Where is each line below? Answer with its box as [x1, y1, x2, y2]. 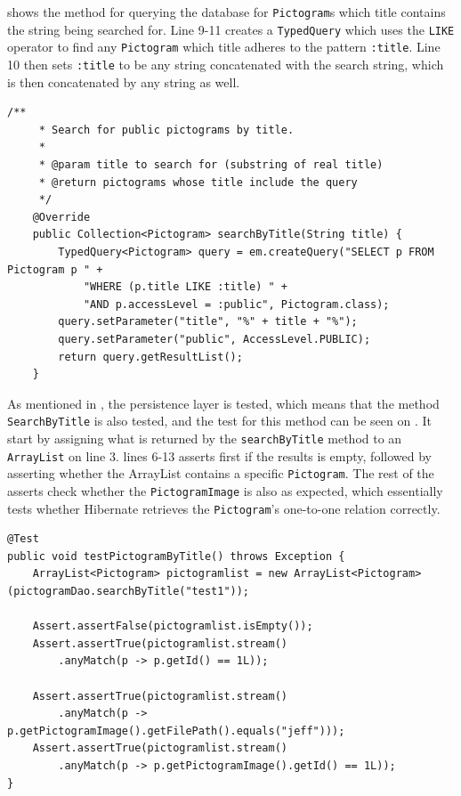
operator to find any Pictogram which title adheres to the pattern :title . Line [7, 37, 441, 56]
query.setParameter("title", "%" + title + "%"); [58, 315, 358, 329]
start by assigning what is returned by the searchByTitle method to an [7, 428, 402, 447]
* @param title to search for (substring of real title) [38, 158, 384, 171]
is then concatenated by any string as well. [7, 72, 240, 91]
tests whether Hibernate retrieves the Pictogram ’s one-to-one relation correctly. [7, 499, 441, 517]
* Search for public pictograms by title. [38, 123, 295, 136]
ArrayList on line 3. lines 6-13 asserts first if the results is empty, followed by [7, 446, 432, 465]
